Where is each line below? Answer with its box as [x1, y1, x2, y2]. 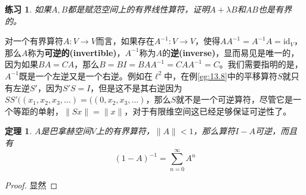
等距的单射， [13, 104, 63, 117]
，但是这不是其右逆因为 [90, 81, 183, 94]
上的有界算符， [95, 125, 154, 137]
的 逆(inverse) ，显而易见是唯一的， [162, 46, 299, 58]
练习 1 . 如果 [5, 3, 51, 15]
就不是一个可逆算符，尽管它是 [176, 93, 293, 106]
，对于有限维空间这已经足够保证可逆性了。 [124, 104, 292, 117]
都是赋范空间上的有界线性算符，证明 [67, 3, 210, 15]
